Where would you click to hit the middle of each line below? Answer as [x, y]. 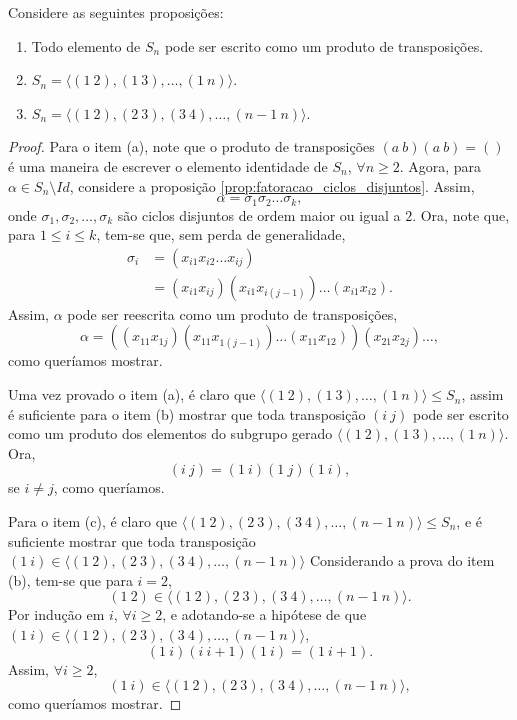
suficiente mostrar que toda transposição [132, 540]
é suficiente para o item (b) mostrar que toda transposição [187, 413]
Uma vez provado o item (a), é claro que [132, 394]
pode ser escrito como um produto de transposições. [324, 45]
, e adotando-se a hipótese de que [264, 614]
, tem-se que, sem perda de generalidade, [221, 234]
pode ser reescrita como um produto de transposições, [232, 313]
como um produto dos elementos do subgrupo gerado [170, 433]
